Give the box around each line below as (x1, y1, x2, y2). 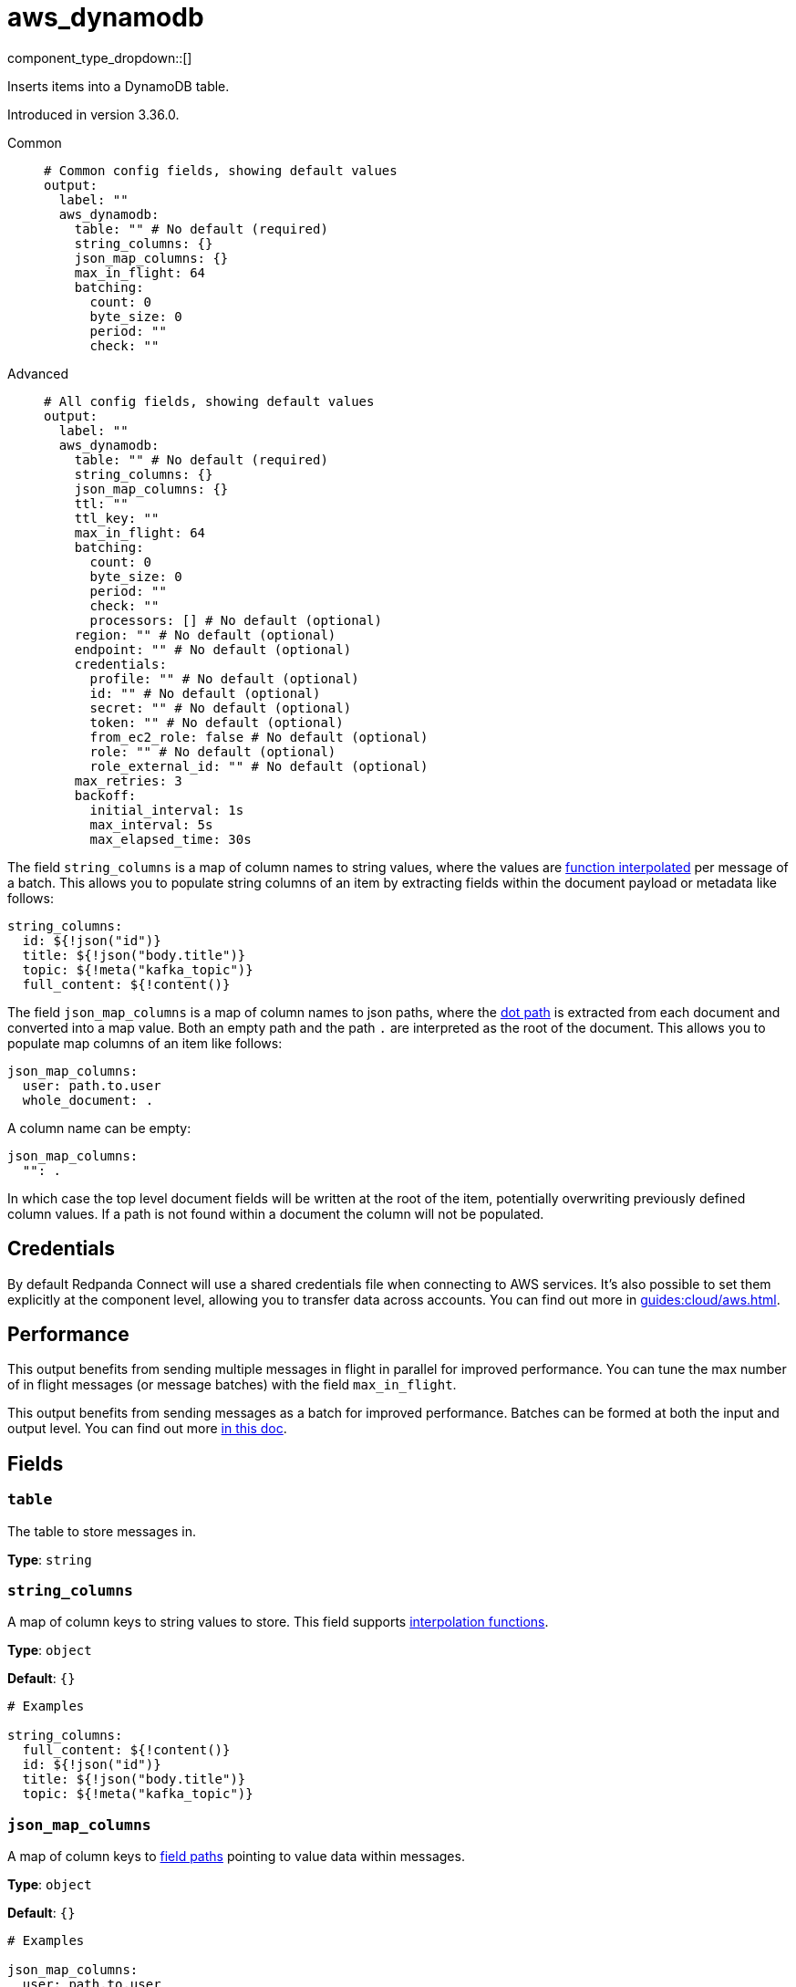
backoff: (74, 787, 137, 803)
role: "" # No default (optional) (89, 744, 336, 759)
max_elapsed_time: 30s (89, 831, 252, 847)
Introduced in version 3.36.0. (7, 106, 180, 122)
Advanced (7, 365, 68, 381)
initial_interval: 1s (89, 802, 244, 817)
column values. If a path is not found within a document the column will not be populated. (7, 1205, 544, 1222)
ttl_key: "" (74, 510, 160, 525)
